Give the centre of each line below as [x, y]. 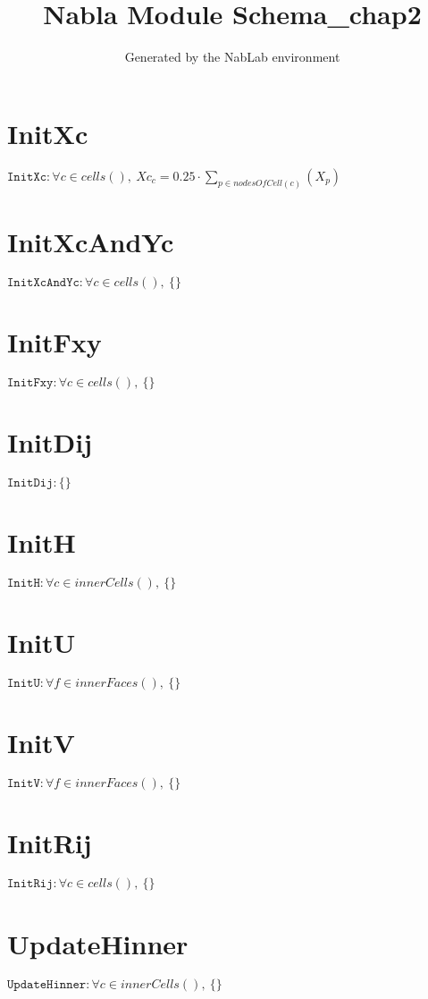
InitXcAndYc [91, 241]
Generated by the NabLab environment [232, 57]
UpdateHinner [98, 943]
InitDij [50, 441]
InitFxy [55, 341]
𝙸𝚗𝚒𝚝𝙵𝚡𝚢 [30, 382]
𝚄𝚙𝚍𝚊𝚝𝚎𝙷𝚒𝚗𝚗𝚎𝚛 [47, 984]
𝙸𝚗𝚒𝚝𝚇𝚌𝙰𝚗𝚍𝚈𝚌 [43, 282]
